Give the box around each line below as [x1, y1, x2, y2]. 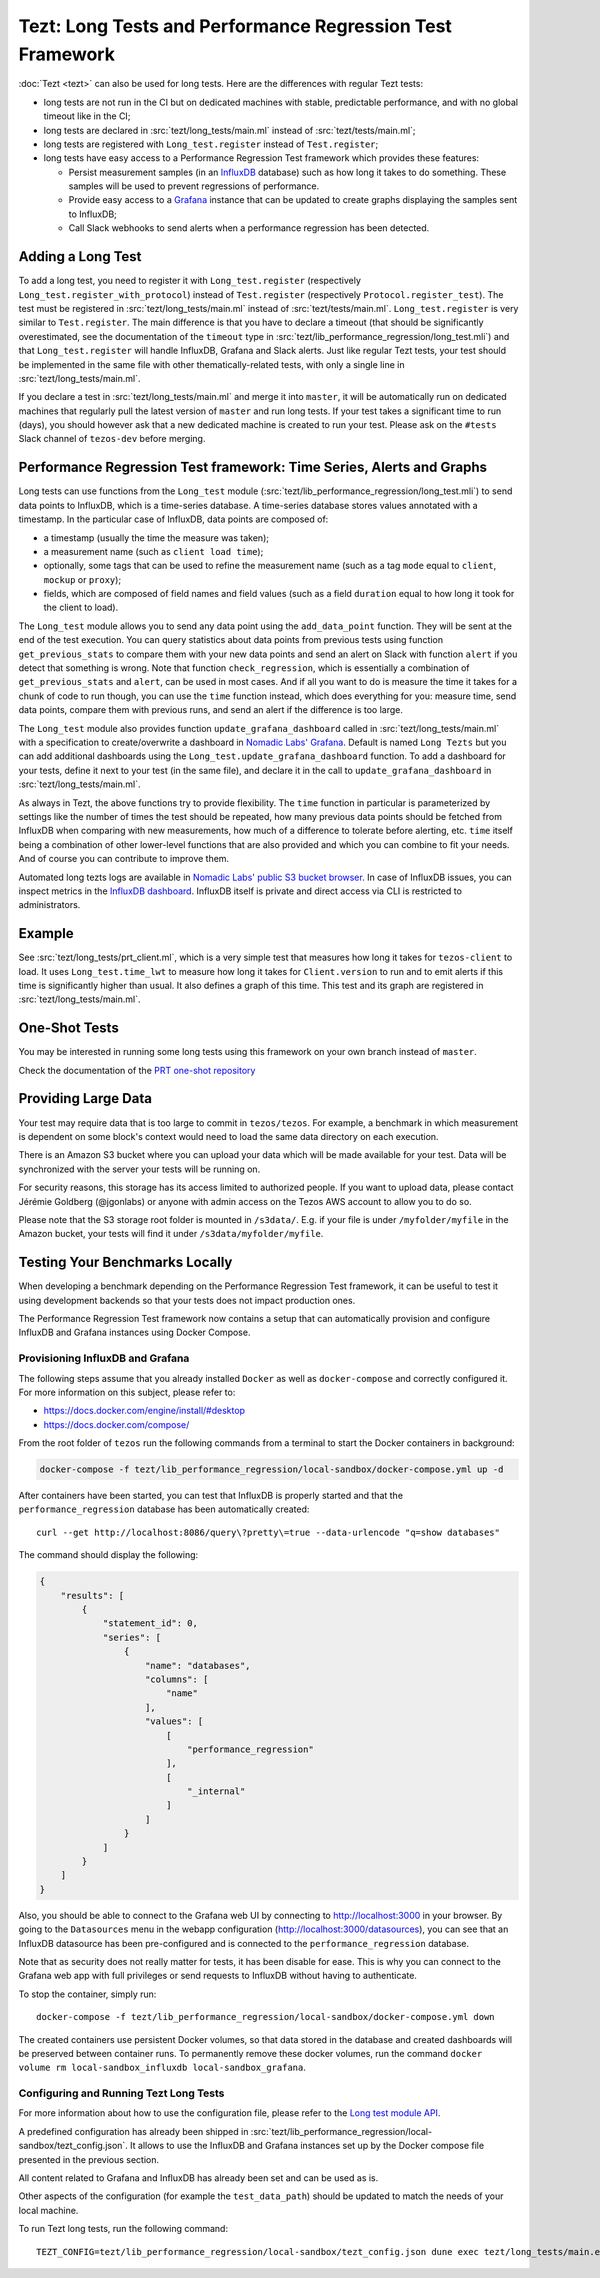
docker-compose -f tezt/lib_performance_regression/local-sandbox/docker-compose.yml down [36, 2011, 495, 2023]
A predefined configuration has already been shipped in [18, 2125, 249, 2137]
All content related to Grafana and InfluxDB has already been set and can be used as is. [18, 2172, 379, 2184]
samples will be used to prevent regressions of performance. [68, 180, 320, 192]
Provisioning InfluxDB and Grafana [18, 1351, 190, 1365]
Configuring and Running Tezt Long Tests [18, 2086, 225, 2100]
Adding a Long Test [18, 248, 142, 265]
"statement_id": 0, [102, 1618, 199, 1629]
